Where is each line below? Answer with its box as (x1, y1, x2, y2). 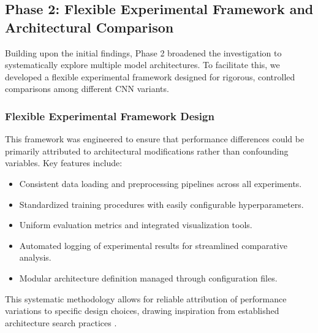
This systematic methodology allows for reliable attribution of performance (5, 292, 287, 305)
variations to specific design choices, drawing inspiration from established (5, 304, 279, 317)
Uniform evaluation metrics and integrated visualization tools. (19, 218, 252, 231)
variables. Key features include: (5, 156, 123, 169)
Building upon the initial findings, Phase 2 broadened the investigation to (5, 46, 282, 59)
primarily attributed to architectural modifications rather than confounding (5, 144, 289, 157)
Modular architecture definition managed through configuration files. (19, 271, 278, 284)
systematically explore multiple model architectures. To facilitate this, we (5, 58, 280, 71)
